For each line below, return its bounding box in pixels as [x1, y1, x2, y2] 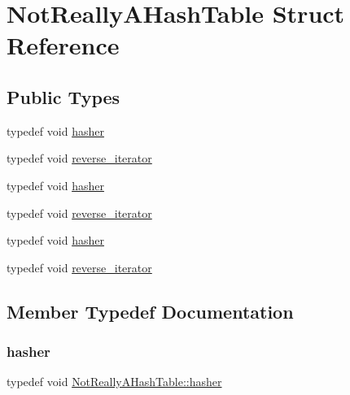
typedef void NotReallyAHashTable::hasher [7, 373, 222, 390]
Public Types [7, 84, 120, 109]
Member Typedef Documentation [7, 298, 294, 323]
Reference [7, 28, 120, 62]
